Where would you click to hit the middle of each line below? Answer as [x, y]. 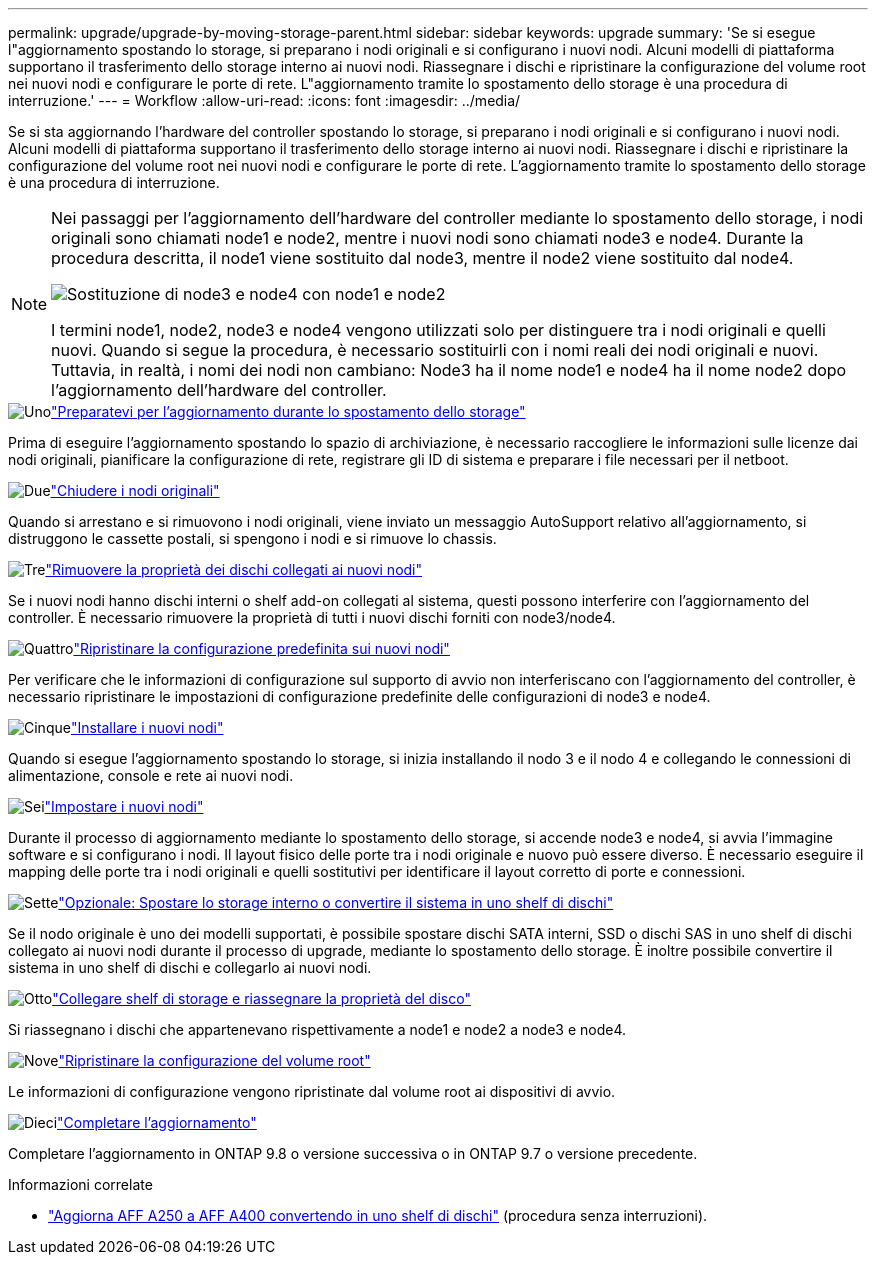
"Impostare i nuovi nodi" [124, 806]
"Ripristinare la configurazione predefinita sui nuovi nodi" [261, 648]
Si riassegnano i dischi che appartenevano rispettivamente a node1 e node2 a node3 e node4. [317, 1029]
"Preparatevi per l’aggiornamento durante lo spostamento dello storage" [288, 411]
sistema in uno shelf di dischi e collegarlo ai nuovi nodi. [190, 967]
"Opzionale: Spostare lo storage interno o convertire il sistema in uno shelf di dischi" [336, 902]
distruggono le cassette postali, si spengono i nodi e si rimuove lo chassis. [252, 538]
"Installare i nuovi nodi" [147, 727]
